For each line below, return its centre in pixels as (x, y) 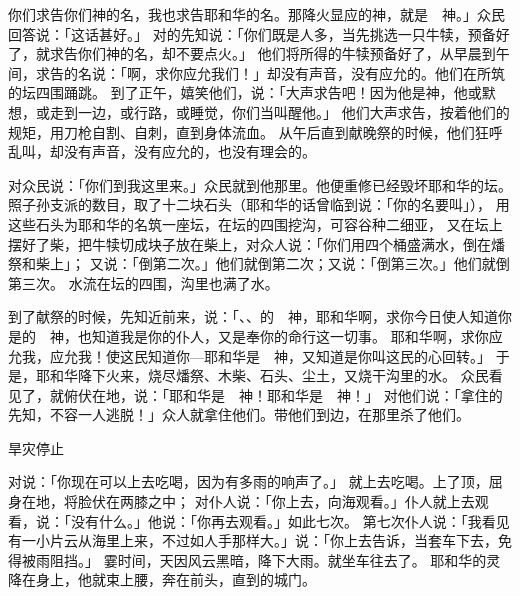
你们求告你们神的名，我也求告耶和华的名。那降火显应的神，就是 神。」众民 (256, 14)
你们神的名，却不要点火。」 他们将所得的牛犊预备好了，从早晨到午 (293, 53)
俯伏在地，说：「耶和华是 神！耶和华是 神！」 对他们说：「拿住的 (283, 394)
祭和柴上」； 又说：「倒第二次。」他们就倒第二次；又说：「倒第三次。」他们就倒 (259, 263)
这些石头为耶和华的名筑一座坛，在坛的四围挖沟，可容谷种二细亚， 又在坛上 (255, 223)
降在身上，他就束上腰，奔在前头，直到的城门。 (162, 579)
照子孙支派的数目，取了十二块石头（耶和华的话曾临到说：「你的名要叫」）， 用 (259, 204)
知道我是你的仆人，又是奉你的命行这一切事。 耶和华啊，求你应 (297, 335)
